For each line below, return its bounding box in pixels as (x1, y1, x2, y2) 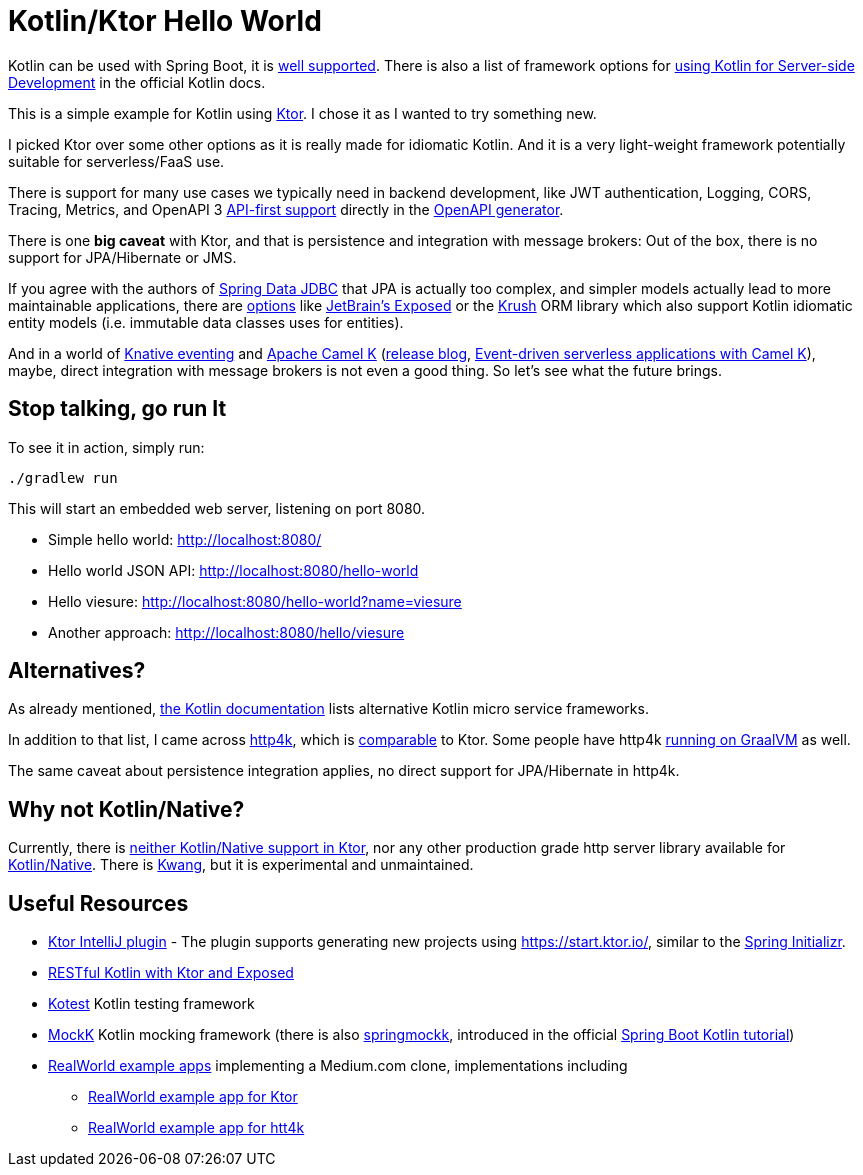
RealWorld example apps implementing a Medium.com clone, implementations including (48, 1057, 628, 1075)
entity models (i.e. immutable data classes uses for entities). (8, 313, 404, 331)
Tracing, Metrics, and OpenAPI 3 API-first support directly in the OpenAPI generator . (8, 200, 564, 218)
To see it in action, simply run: (8, 438, 205, 456)
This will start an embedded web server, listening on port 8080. (8, 499, 426, 517)
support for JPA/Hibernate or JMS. (8, 248, 237, 266)
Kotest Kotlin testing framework (48, 995, 255, 1013)
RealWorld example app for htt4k (88, 1119, 305, 1137)
